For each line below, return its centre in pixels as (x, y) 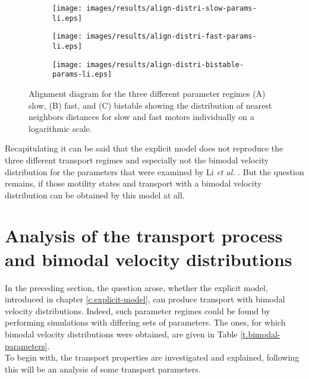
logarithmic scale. (60, 128)
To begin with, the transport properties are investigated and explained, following (152, 357)
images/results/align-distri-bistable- (165, 64)
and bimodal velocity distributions (149, 259)
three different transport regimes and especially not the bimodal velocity (137, 160)
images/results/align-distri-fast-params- (171, 37)
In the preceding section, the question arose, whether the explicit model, (136, 287)
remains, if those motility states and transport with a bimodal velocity (133, 183)
